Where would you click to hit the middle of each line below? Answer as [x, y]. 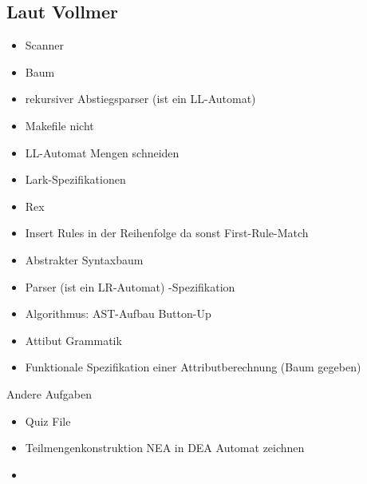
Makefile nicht [59, 125]
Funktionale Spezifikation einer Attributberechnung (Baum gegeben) [193, 367]
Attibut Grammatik [73, 340]
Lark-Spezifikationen [75, 179]
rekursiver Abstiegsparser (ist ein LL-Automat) [140, 99]
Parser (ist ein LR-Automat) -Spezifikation [130, 286]
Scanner [45, 45]
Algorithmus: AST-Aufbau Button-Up [118, 313]
